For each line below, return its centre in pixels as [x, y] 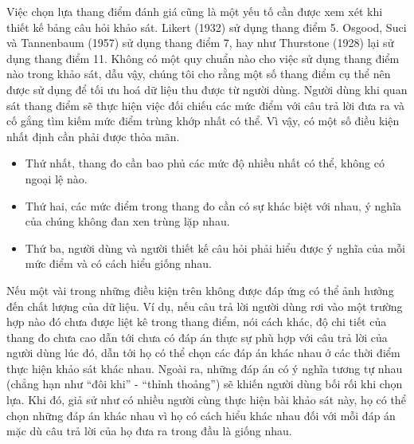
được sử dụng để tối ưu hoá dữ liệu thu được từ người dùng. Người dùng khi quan [207, 89]
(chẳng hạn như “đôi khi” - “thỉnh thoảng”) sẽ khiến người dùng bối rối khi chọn [205, 384]
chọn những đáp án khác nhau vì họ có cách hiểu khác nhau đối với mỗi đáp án [201, 415]
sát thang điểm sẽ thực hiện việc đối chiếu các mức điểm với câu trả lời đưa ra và [205, 105]
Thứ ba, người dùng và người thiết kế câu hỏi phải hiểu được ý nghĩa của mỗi [215, 248]
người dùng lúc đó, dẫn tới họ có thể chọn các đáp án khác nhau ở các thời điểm [203, 353]
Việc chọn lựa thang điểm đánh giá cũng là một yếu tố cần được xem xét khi [195, 11]
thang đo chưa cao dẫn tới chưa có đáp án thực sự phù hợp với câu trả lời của [197, 337]
